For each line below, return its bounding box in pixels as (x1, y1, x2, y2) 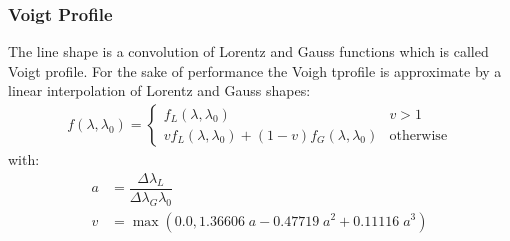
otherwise (389, 128, 448, 143)
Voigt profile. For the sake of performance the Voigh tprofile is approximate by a (8, 60, 502, 81)
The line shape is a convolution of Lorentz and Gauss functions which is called (8, 41, 489, 62)
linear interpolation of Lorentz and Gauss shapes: (8, 80, 311, 101)
